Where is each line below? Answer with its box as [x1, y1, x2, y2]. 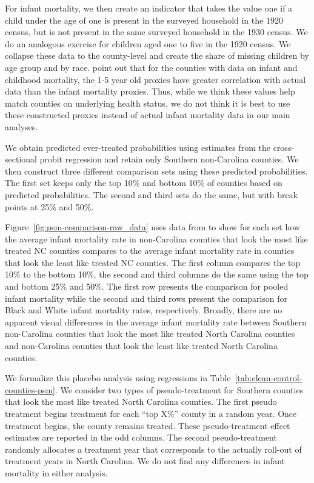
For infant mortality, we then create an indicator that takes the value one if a [5, 2, 293, 14]
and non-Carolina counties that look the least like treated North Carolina [5, 339, 278, 352]
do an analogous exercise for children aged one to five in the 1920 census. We [5, 37, 291, 50]
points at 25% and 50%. [5, 200, 94, 213]
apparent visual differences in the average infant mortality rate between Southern [5, 315, 307, 328]
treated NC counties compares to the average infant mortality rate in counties [5, 244, 295, 257]
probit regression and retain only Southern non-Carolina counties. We [39, 153, 299, 165]
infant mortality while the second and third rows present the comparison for [5, 291, 288, 304]
